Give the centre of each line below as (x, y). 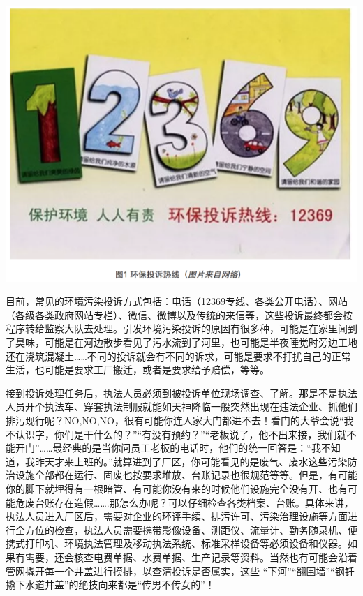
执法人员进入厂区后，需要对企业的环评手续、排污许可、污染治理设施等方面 (177, 516)
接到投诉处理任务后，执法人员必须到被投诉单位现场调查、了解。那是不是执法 (181, 393)
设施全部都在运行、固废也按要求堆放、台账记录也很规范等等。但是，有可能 (186, 475)
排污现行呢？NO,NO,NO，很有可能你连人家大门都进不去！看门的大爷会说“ (175, 420)
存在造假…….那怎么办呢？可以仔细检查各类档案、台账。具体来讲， (204, 502)
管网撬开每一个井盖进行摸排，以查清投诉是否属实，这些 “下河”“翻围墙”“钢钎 (180, 571)
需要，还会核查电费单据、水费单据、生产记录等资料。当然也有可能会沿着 (191, 557)
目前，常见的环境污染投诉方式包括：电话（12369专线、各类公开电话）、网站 (177, 301)
